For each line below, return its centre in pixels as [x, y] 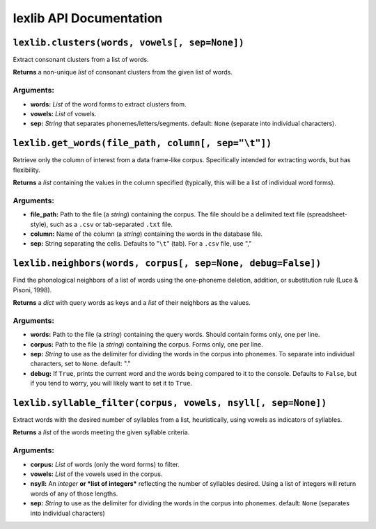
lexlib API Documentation [88, 18]
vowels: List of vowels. [63, 113]
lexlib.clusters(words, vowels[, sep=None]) [129, 42]
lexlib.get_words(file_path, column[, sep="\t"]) [142, 143]
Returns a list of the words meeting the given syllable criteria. [101, 432]
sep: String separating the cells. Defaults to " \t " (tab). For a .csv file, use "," [141, 244]
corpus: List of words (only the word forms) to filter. [105, 464]
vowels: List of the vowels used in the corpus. [96, 474]
